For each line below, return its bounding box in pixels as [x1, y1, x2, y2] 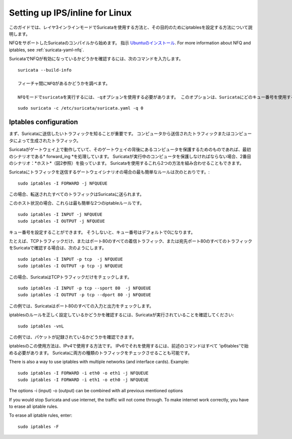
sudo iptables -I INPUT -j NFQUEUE [18, 211, 103, 217]
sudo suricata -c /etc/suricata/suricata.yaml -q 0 [18, 105, 144, 111]
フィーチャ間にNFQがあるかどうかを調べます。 [18, 81, 110, 86]
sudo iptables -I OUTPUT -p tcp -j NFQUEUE [18, 263, 123, 269]
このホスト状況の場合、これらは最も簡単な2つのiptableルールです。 [9, 200, 145, 206]
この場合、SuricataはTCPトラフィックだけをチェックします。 [9, 274, 132, 280]
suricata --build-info [18, 67, 72, 73]
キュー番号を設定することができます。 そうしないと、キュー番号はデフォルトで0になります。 [9, 229, 196, 235]
